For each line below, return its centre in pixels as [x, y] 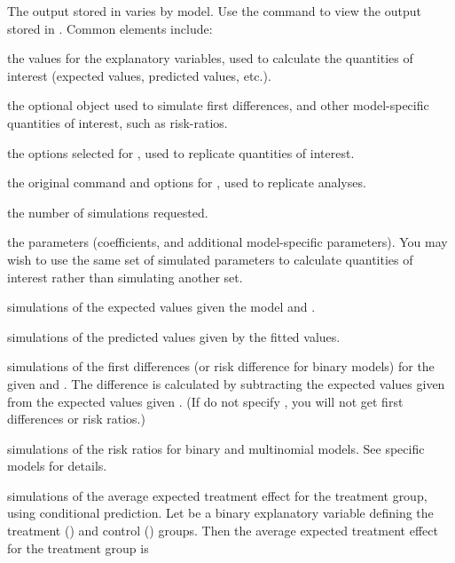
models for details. [57, 466]
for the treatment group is [78, 547]
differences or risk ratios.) [76, 419]
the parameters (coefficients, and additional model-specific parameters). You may [227, 242]
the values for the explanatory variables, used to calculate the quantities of [210, 58]
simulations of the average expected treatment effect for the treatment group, [217, 495]
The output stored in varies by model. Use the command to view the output [214, 11]
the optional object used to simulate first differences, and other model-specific [218, 105]
